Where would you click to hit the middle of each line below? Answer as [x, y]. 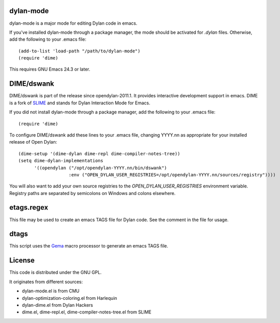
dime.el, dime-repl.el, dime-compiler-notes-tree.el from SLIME [87, 312]
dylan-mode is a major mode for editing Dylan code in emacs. [73, 23]
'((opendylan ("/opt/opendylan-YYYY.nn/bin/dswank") [100, 168]
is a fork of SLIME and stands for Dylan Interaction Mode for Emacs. [80, 103]
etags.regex [29, 207]
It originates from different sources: [46, 282]
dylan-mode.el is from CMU [51, 291]
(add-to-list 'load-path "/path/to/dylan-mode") [79, 51]
